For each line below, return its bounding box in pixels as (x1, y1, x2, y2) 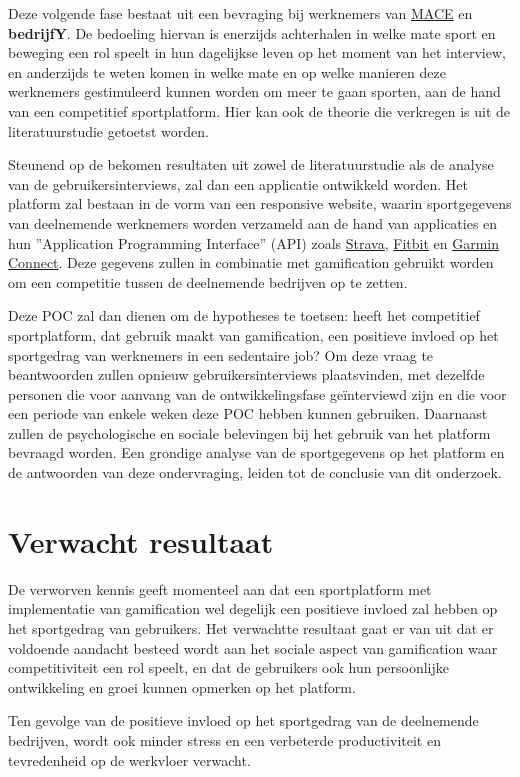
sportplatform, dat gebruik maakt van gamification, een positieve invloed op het (8, 324, 499, 345)
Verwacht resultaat (8, 520, 274, 561)
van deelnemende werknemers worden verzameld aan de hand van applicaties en (8, 212, 498, 233)
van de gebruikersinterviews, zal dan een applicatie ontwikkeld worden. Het (8, 173, 468, 194)
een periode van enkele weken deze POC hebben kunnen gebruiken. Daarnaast (8, 403, 488, 424)
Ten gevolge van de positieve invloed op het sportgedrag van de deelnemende (8, 710, 479, 731)
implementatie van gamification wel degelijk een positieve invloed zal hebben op (8, 598, 498, 619)
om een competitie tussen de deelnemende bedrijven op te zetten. (8, 271, 408, 292)
